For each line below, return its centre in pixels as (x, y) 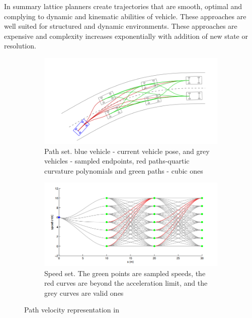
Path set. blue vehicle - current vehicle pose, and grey (127, 151)
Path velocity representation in (72, 310)
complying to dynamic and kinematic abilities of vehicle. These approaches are (125, 16)
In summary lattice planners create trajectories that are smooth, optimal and (123, 6)
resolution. (20, 46)
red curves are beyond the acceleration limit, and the (126, 283)
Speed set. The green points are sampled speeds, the (125, 273)
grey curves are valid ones (84, 293)
